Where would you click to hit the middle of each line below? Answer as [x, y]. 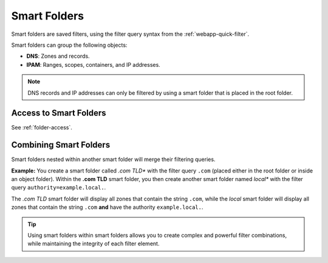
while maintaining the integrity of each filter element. [94, 244]
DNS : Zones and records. [58, 56]
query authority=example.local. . [59, 188]
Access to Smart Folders [59, 113]
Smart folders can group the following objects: [69, 45]
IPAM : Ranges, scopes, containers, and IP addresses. [93, 64]
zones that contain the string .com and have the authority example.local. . [107, 207]
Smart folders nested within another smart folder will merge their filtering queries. [113, 159]
